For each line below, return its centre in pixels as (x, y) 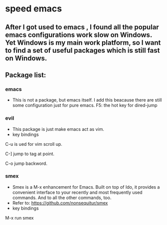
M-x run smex (19, 218)
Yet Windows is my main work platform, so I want (83, 43)
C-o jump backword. (26, 163)
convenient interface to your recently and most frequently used (78, 192)
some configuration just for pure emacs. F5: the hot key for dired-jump (85, 106)
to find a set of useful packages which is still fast (83, 50)
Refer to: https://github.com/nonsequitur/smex (60, 203)
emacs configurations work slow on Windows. (79, 35)
